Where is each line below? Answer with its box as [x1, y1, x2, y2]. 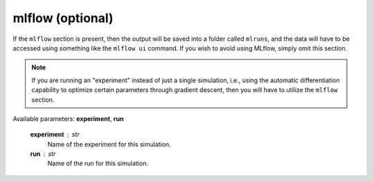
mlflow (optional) [12, 10, 114, 26]
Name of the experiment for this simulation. [47, 140, 171, 148]
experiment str [30, 130, 80, 138]
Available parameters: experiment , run [12, 114, 124, 122]
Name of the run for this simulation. [47, 159, 149, 167]
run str [30, 149, 56, 158]
